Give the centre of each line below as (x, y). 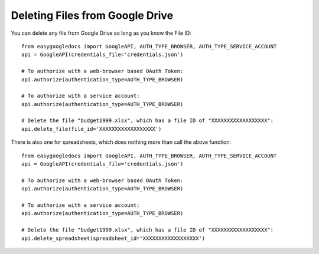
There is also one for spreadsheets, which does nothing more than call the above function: (121, 142)
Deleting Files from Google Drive (92, 15)
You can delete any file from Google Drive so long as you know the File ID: (101, 33)
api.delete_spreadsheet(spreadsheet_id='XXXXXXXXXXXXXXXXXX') (113, 238)
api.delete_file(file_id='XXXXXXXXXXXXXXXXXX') (92, 129)
